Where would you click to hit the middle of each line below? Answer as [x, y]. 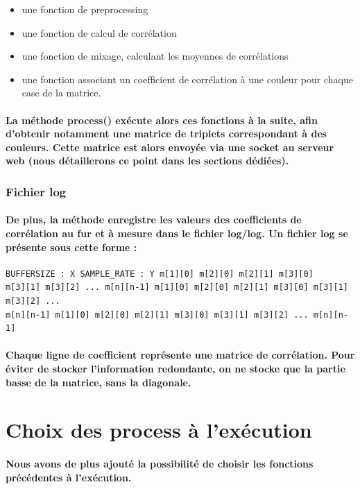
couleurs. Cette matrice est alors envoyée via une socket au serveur [170, 147]
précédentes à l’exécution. [69, 477]
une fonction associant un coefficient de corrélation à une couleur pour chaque [187, 79]
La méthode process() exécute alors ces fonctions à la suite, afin [162, 120]
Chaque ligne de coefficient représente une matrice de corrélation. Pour [180, 355]
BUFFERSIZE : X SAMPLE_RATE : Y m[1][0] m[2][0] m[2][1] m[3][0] [160, 274]
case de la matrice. [61, 93]
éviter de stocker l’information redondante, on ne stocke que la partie [175, 368]
